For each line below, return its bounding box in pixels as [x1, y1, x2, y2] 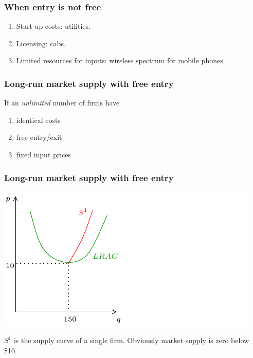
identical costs [16, 114, 61, 125]
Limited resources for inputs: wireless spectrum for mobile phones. [16, 55, 225, 66]
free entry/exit [16, 132, 62, 142]
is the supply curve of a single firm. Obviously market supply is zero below [13, 335, 249, 346]
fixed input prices [16, 149, 71, 159]
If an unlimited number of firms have [4, 97, 120, 108]
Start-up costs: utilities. [16, 21, 91, 31]
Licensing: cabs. [16, 38, 66, 48]
